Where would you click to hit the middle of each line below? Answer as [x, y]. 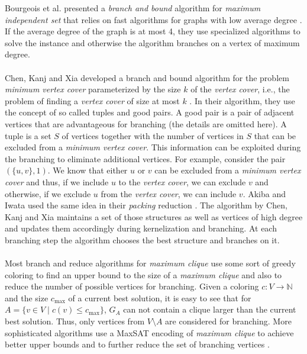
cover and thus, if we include [57, 181]
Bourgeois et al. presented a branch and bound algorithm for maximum [133, 8]
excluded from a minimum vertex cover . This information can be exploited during [153, 147]
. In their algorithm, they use [242, 100]
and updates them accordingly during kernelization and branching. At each [141, 228]
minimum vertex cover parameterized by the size [93, 89]
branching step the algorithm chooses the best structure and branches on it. [142, 239]
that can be [275, 135]
